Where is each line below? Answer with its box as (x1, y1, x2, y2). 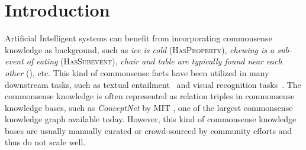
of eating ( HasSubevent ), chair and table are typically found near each (26, 55, 282, 67)
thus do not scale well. (5, 136, 86, 148)
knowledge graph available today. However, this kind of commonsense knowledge (5, 113, 297, 125)
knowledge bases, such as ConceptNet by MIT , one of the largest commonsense (5, 101, 293, 113)
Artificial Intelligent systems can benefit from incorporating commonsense (5, 32, 272, 44)
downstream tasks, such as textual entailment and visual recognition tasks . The (5, 78, 301, 90)
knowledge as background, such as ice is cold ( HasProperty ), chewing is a (5, 43, 275, 56)
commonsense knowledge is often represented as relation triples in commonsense (5, 90, 295, 102)
